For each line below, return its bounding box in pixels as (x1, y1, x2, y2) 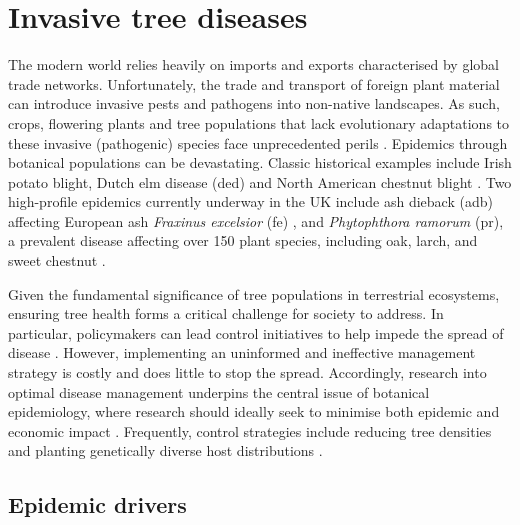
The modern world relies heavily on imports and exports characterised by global (8, 54, 499, 75)
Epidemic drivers (8, 489, 187, 520)
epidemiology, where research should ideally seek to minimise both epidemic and (8, 401, 500, 422)
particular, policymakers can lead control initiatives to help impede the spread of (8, 322, 504, 343)
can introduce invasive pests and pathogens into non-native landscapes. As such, (8, 93, 500, 114)
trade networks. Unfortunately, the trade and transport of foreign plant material (8, 73, 500, 94)
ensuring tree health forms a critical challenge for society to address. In (8, 303, 444, 324)
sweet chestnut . (8, 250, 106, 271)
